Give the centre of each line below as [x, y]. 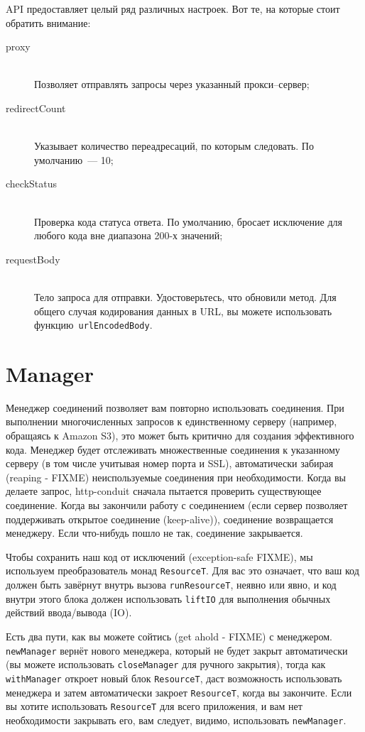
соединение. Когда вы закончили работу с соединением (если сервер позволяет [177, 505]
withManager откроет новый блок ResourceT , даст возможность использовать [174, 678]
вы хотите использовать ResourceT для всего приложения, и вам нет [154, 706]
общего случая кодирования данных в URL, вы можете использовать [183, 311]
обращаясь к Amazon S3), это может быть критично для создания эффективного [180, 436]
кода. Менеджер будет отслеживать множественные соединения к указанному [173, 449]
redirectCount [36, 108]
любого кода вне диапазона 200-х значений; [129, 235]
